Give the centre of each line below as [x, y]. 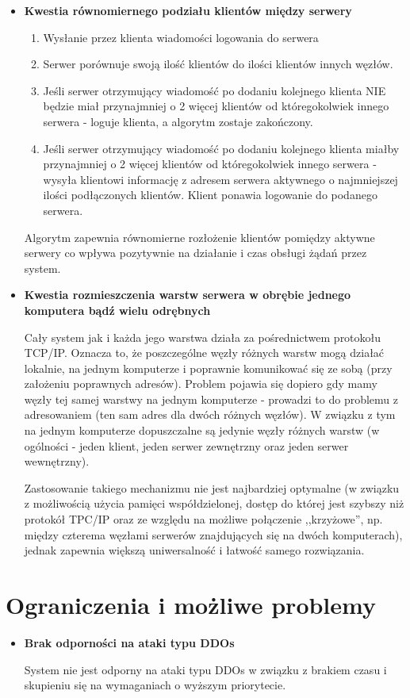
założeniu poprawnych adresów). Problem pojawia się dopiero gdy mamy [201, 384]
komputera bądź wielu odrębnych [117, 310]
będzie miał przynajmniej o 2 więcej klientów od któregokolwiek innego [216, 106]
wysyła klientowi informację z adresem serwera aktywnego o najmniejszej [220, 179]
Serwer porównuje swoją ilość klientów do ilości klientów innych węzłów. [218, 64]
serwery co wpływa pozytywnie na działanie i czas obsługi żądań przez [195, 253]
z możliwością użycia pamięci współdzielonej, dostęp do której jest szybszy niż [214, 503]
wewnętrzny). [57, 461]
